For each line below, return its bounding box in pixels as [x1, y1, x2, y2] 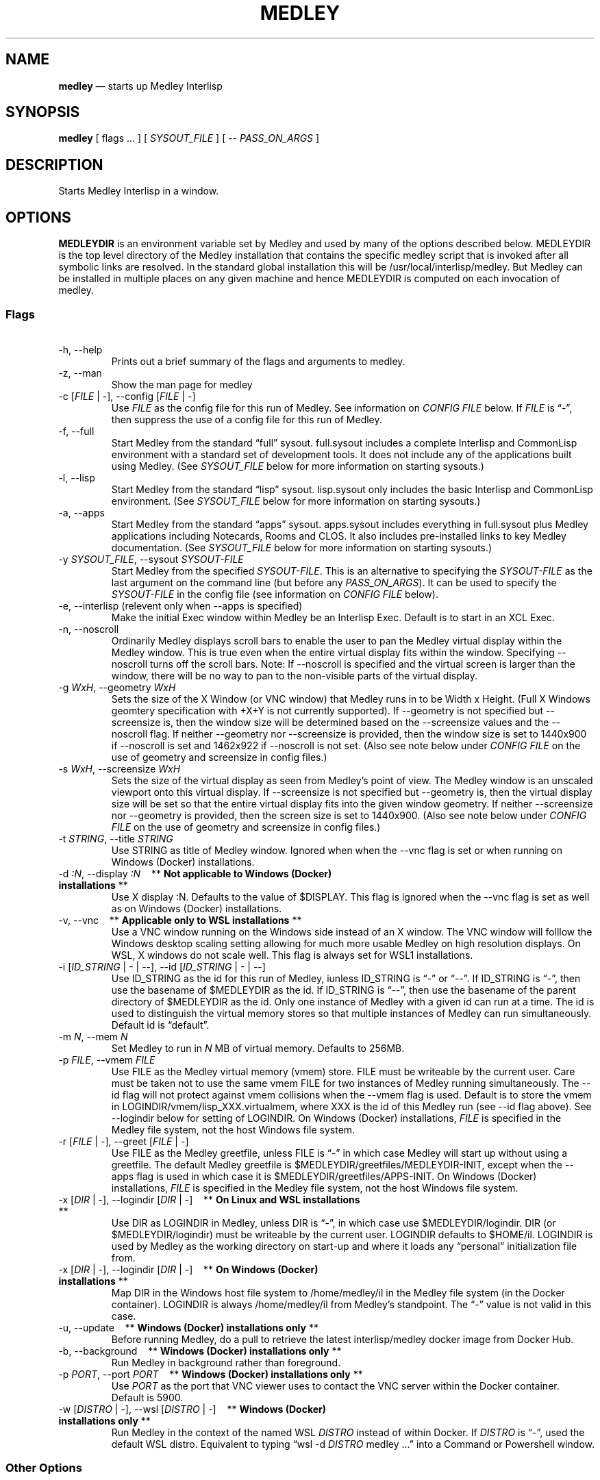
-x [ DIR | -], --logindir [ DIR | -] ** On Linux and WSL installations [58, 1193, 360, 1205]
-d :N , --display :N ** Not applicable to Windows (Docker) [58, 867, 332, 879]
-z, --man [58, 366, 102, 379]
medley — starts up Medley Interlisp [58, 79, 223, 92]
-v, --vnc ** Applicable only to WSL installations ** [58, 914, 302, 926]
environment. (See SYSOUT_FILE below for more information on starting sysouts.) [111, 494, 481, 507]
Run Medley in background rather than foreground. [111, 1356, 341, 1368]
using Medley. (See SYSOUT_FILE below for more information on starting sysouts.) [111, 460, 484, 472]
